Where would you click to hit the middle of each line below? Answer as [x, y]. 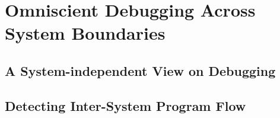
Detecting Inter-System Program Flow [125, 105]
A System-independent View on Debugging [140, 70]
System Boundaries [85, 33]
